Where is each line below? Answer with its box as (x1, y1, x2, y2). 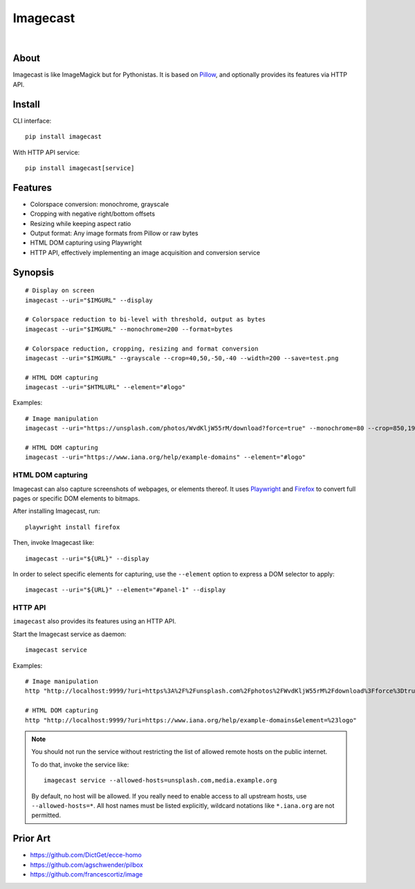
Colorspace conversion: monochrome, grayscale (30, 200, 169, 208)
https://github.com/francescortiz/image (30, 870, 143, 878)
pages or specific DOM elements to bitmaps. (12, 494, 140, 503)
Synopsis (12, 266, 55, 278)
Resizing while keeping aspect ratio (30, 219, 131, 227)
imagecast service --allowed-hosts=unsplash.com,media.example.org (44, 776, 277, 785)
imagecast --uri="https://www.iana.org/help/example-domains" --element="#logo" (25, 453, 306, 461)
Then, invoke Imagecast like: (12, 539, 95, 547)
